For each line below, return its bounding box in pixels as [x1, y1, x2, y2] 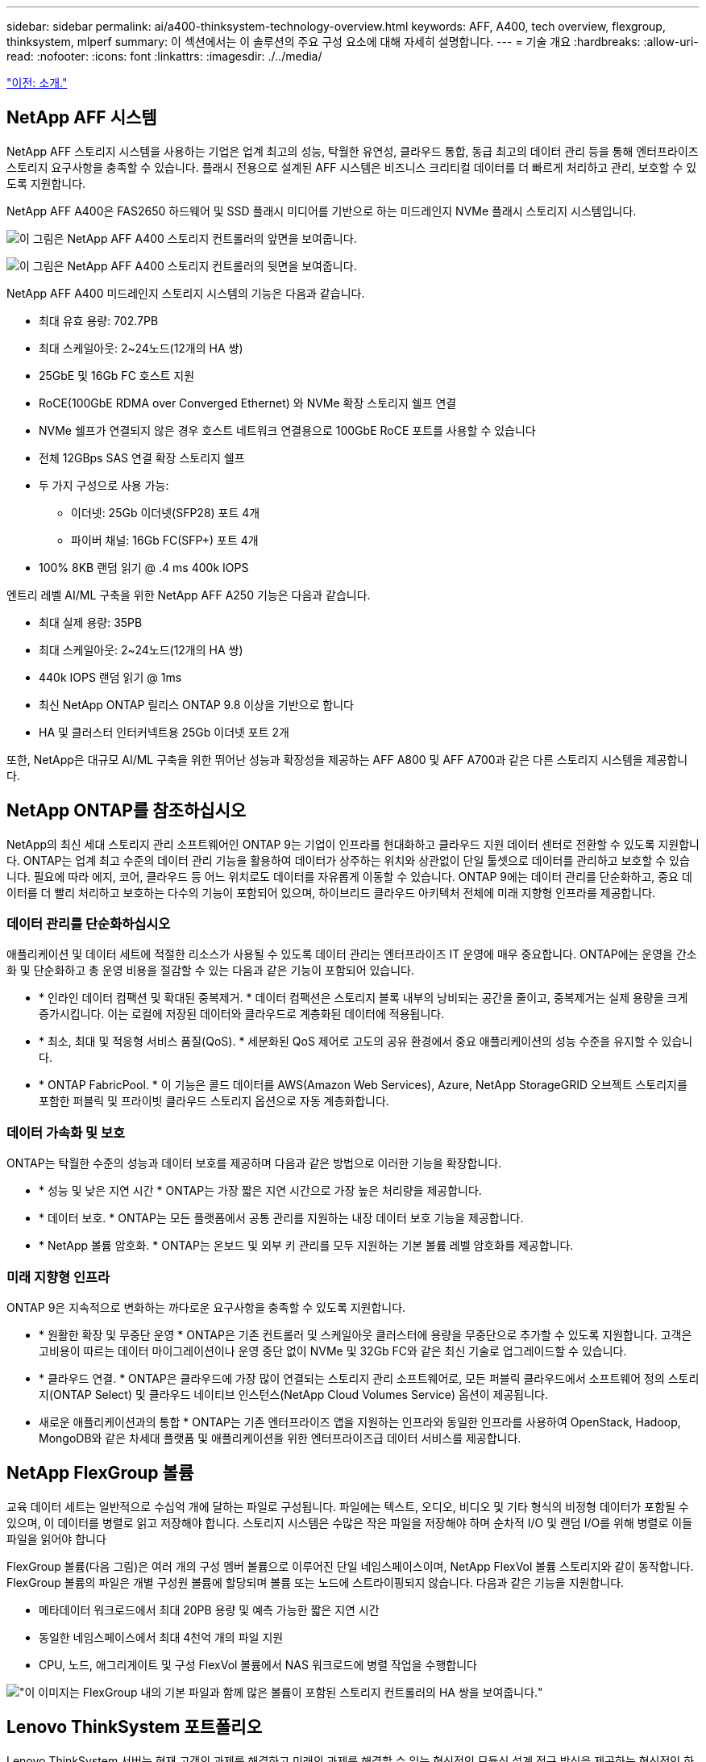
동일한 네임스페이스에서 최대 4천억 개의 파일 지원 [39, 1630, 284, 1644]
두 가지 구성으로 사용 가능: [39, 478, 169, 492]
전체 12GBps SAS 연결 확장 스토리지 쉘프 [39, 450, 245, 465]
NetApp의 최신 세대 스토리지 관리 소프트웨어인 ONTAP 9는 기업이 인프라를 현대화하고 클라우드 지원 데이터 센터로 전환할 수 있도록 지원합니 [6, 837, 700, 851]
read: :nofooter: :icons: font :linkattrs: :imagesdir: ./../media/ [6, 49, 322, 63]
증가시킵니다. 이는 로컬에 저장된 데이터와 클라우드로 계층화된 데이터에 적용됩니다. [39, 1007, 445, 1021]
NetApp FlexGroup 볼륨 [6, 1463, 194, 1484]
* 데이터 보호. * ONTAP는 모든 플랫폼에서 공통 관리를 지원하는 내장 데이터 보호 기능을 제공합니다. [39, 1211, 524, 1225]
